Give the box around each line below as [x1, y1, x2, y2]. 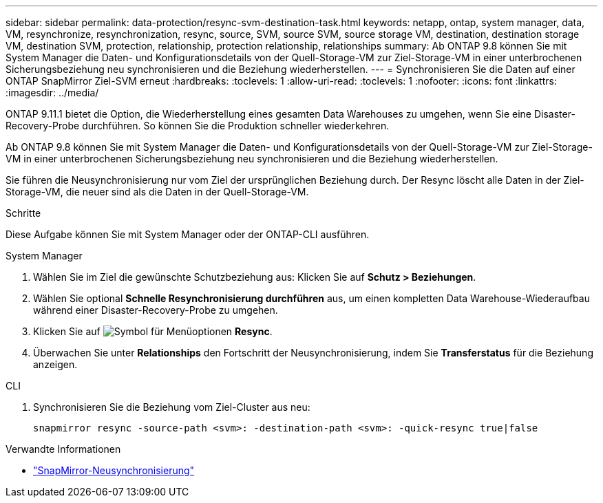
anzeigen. [33, 358, 78, 370]
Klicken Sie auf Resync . [33, 325, 273, 337]
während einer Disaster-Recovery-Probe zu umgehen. [33, 304, 278, 316]
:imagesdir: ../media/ [6, 87, 99, 98]
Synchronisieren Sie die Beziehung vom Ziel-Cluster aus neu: [33, 401, 310, 413]
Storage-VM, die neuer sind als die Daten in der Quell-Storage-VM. [6, 186, 309, 197]
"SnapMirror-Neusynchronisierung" [33, 464, 195, 476]
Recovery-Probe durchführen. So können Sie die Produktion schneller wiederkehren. [6, 120, 390, 131]
